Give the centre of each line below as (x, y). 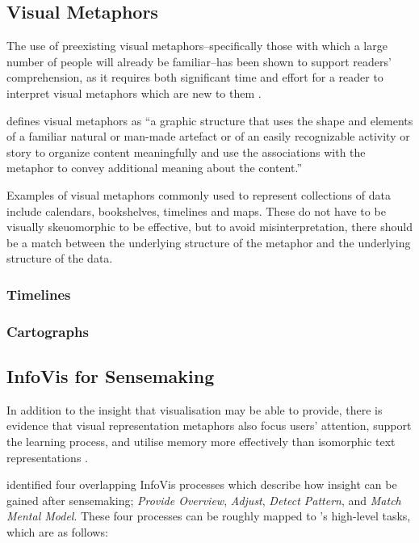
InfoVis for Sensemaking (111, 376)
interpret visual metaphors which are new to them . (134, 93)
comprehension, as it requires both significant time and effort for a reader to (195, 77)
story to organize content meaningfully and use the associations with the (186, 152)
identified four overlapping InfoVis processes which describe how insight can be (202, 484)
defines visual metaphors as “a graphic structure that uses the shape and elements (210, 120)
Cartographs (48, 331)
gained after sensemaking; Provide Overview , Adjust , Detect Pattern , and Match (204, 500)
